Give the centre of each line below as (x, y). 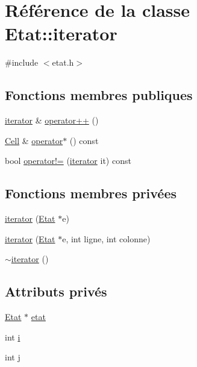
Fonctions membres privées (91, 193)
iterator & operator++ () (52, 120)
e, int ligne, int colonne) (106, 238)
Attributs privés (56, 291)
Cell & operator (34, 140)
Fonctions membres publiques (99, 95)
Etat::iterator (61, 33)
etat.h (63, 62)
